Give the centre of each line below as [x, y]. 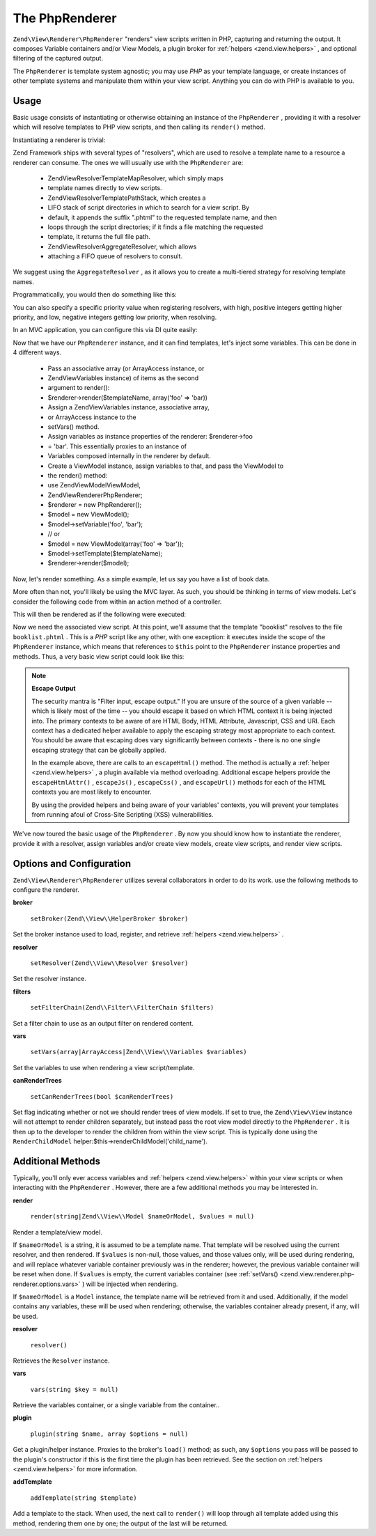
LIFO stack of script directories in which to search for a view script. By [149, 207]
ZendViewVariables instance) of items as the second [123, 378]
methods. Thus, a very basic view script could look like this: [99, 656]
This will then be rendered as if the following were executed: [100, 614]
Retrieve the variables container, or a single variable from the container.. [116, 1405]
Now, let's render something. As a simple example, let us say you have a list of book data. [141, 579]
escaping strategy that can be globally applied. [99, 750]
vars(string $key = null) [75, 1389]
